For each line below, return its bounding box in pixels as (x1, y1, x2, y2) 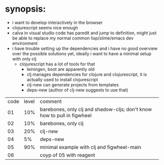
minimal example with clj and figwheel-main (40, 144, 142, 150)
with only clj (12, 56, 37, 62)
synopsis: (5, 3, 46, 15)
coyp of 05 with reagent (40, 151, 95, 158)
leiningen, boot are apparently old (26, 66, 95, 72)
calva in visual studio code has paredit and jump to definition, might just (12, 30, 157, 36)
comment (40, 98, 62, 104)
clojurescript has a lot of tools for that (19, 61, 95, 67)
